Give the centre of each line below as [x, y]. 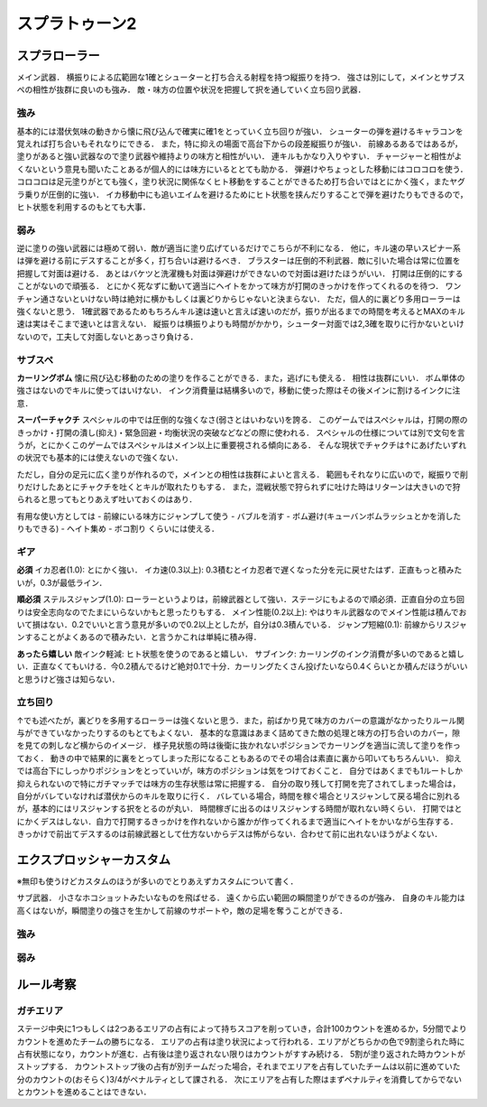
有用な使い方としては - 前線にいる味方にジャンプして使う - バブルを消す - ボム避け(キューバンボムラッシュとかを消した [239, 516]
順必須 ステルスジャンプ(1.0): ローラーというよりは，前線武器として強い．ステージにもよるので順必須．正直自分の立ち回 [240, 600]
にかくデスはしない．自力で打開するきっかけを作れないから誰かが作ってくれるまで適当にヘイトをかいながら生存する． [238, 821]
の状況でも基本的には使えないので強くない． [100, 458]
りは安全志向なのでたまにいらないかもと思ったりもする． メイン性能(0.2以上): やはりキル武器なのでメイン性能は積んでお [242, 612]
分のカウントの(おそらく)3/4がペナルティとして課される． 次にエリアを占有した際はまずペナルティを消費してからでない [239, 1079]
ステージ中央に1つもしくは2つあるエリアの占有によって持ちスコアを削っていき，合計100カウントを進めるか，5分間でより [242, 1028]
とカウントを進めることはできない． [84, 1092]
